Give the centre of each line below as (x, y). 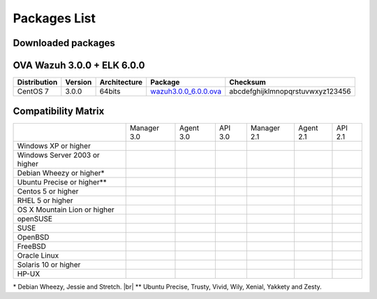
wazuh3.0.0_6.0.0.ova (186, 92)
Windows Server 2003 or (59, 155)
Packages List (54, 18)
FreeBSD (32, 246)
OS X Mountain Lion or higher (66, 210)
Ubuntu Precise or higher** (62, 182)
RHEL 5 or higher (45, 200)
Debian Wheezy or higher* (61, 173)
